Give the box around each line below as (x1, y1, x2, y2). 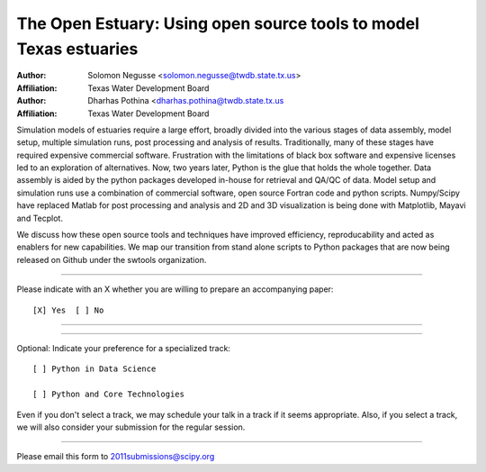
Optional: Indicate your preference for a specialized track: (16, 342, 231, 353)
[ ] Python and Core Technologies (32, 389, 184, 400)
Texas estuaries (16, 39, 139, 59)
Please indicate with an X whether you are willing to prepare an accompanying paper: (16, 284, 334, 295)
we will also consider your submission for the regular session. (16, 422, 246, 432)
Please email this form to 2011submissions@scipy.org (16, 451, 215, 462)
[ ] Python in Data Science (32, 364, 157, 374)
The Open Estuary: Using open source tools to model (16, 14, 420, 33)
